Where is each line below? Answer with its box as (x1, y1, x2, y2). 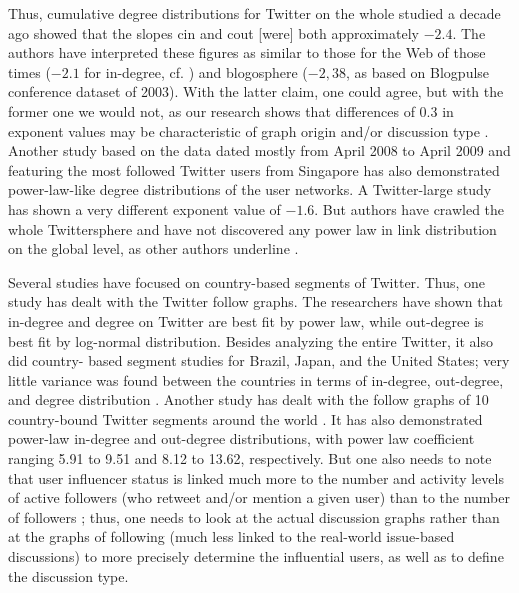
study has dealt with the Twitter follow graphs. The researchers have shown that (8, 291, 503, 312)
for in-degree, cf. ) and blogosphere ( (84, 61, 308, 82)
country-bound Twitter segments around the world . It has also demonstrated (8, 408, 483, 429)
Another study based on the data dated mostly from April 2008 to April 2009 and (8, 140, 511, 161)
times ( (8, 61, 51, 82)
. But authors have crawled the (314, 198, 505, 219)
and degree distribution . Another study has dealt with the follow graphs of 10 (8, 389, 489, 410)
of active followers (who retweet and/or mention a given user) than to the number (8, 487, 510, 508)
